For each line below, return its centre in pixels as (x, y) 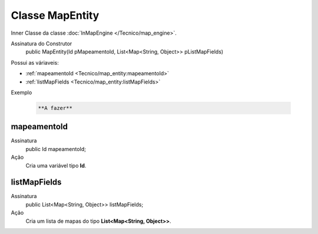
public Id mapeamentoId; (56, 149)
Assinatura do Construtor (42, 44)
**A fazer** (55, 108)
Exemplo (21, 92)
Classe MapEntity (55, 15)
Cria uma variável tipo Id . (56, 165)
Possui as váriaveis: (35, 62)
